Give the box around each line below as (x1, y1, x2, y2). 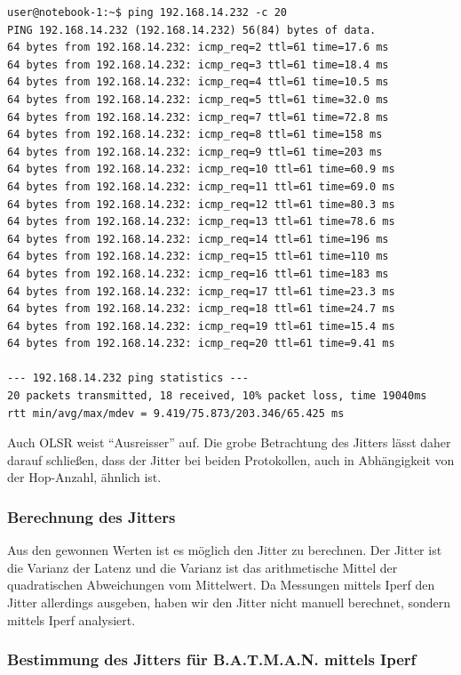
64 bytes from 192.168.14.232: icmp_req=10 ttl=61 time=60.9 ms (7, 163, 395, 176)
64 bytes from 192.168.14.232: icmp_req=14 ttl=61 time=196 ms (7, 232, 389, 245)
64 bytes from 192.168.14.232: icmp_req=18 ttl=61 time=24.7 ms (7, 302, 395, 316)
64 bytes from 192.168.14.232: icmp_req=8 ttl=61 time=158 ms (7, 128, 383, 141)
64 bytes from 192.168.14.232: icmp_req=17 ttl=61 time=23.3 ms (7, 285, 395, 298)
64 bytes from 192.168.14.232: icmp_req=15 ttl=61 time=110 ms (7, 250, 389, 263)
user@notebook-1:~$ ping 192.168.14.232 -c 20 (7, 6, 287, 19)
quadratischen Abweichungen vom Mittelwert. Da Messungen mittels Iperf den (7, 575, 435, 594)
